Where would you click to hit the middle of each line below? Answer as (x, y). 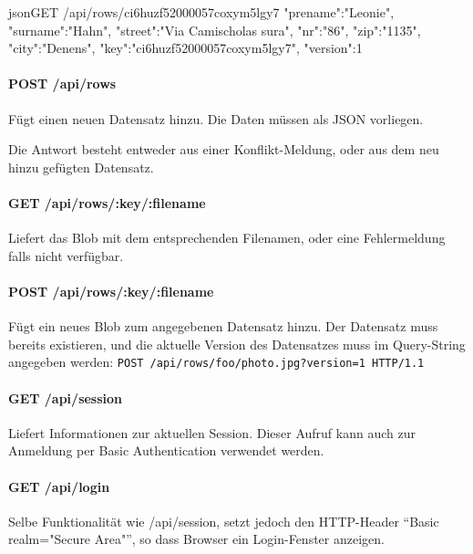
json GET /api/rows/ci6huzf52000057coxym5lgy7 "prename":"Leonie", (201, 12)
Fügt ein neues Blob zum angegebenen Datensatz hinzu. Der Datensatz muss (223, 326)
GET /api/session (66, 397)
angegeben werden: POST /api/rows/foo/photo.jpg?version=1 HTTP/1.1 (216, 362)
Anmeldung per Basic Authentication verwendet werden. (166, 450)
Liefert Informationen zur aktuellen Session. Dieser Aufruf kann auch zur (212, 432)
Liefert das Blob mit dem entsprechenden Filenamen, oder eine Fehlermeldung (227, 238)
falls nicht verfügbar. (66, 255)
